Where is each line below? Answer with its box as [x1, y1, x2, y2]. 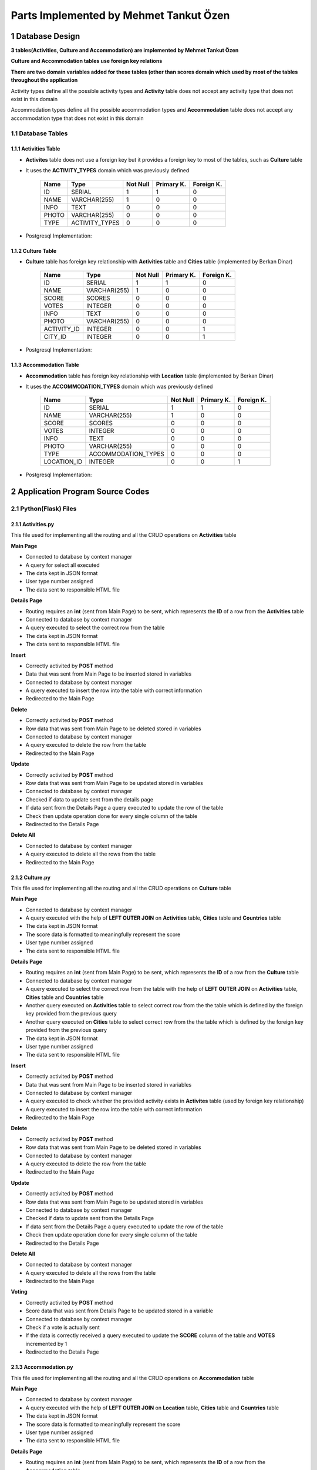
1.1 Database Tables [11, 129, 68, 138]
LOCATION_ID [43, 457, 83, 466]
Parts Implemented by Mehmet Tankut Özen [11, 9, 230, 22]
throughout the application [11, 76, 78, 83]
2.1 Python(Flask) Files [11, 505, 77, 513]
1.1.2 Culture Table [11, 247, 57, 254]
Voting [11, 1288, 28, 1295]
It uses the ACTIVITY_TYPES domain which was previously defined [25, 167, 190, 174]
